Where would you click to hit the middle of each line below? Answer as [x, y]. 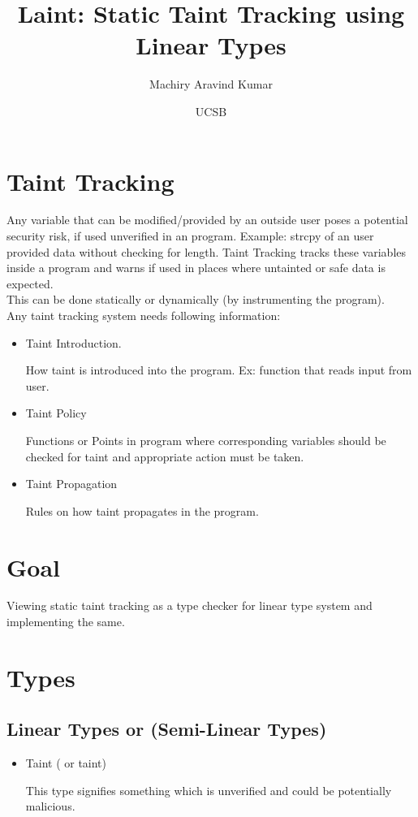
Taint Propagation [71, 484]
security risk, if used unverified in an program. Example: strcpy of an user [190, 236]
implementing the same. [66, 622]
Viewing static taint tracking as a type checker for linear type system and [190, 605]
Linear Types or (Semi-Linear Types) [167, 729]
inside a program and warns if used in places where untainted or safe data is [196, 268]
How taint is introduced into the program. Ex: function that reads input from [219, 370]
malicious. [50, 806]
